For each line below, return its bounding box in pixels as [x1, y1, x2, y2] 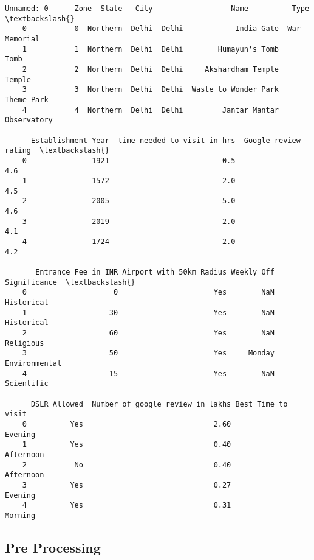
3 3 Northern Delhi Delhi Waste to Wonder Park [22, 85, 279, 94]
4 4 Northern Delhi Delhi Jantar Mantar [22, 105, 279, 114]
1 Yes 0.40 [22, 440, 231, 449]
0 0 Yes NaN [22, 288, 275, 297]
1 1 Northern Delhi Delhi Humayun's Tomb [22, 44, 279, 54]
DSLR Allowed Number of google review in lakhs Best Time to [30, 399, 288, 408]
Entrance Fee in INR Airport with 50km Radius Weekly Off [35, 268, 275, 277]
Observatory [5, 116, 53, 125]
